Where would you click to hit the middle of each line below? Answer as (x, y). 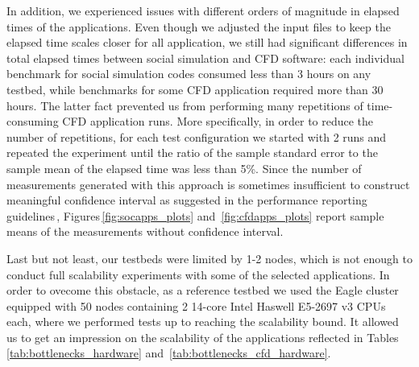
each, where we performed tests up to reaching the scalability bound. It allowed (203, 322)
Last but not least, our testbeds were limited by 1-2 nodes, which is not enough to (209, 258)
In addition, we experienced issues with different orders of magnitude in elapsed (203, 10)
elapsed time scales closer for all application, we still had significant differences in (207, 42)
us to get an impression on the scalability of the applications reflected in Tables (203, 337)
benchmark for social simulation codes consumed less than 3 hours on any (189, 74)
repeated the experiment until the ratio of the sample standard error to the (192, 153)
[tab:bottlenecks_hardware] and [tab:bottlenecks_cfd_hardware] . (169, 353)
